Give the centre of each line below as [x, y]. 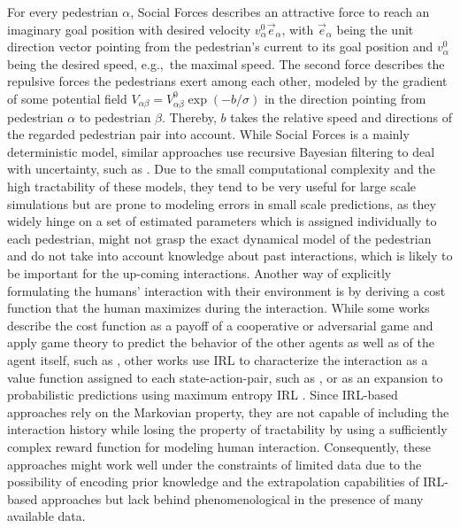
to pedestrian [115, 116]
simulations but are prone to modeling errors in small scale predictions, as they [222, 203]
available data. [46, 516]
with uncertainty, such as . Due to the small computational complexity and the [221, 169]
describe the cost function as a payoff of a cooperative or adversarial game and [220, 325]
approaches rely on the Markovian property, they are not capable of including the [228, 412]
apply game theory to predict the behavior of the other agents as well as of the [221, 342]
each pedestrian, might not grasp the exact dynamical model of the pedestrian [219, 238]
